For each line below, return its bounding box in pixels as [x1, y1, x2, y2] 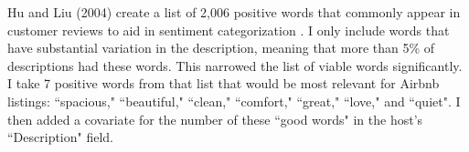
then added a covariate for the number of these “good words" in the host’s [7, 109, 423, 128]
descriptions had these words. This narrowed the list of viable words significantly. [7, 56, 463, 75]
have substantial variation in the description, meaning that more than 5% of [7, 38, 435, 57]
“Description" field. [7, 127, 114, 147]
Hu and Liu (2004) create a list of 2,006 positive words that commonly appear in [7, 3, 461, 21]
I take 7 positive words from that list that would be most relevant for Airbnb [7, 74, 440, 93]
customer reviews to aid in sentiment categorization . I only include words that [7, 20, 450, 39]
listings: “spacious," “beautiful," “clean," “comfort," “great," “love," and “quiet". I [7, 91, 461, 110]
